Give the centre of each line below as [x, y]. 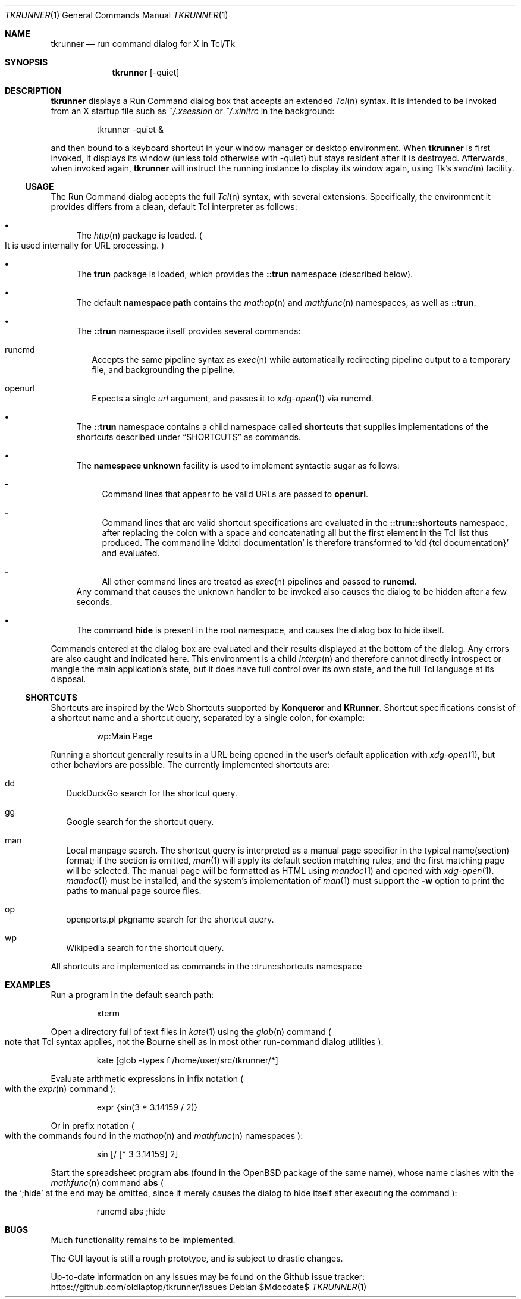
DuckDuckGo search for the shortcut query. [152, 793]
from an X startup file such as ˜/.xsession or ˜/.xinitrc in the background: [193, 111]
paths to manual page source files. [134, 891]
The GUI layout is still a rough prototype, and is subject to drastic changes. [197, 1258]
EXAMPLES [28, 985]
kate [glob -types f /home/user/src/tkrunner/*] [187, 1060]
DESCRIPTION [33, 91]
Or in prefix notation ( [92, 1126]
